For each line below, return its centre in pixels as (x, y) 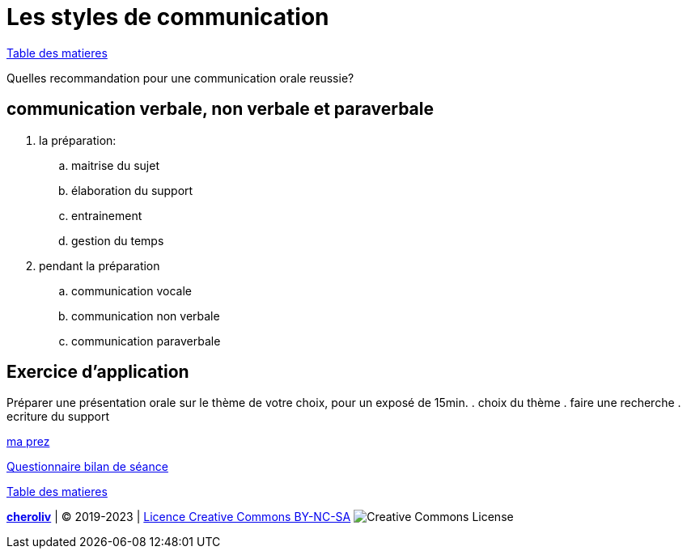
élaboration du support (132, 190)
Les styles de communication (168, 17)
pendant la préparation (100, 265)
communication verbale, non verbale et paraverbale (220, 109)
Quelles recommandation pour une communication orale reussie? (180, 78)
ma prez (28, 442)
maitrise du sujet (115, 165)
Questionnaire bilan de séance (87, 467)
